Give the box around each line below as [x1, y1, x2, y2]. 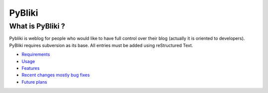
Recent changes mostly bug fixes [21, 72, 90, 78]
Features [21, 65, 40, 71]
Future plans [21, 79, 47, 85]
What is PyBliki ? [9, 22, 66, 31]
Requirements [21, 52, 50, 58]
